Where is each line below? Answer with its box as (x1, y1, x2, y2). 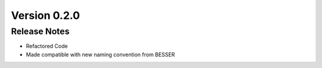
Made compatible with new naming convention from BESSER (26, 51, 175, 58)
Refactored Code (26, 43, 68, 50)
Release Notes (11, 26, 70, 37)
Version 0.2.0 (11, 9, 80, 22)
